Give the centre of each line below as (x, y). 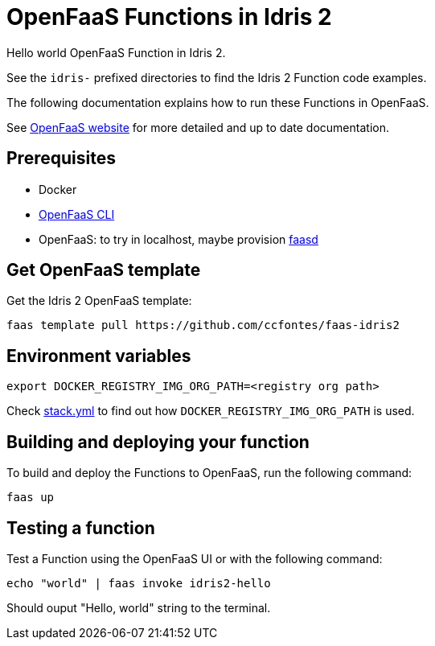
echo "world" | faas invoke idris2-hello (139, 583)
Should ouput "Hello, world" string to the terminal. (139, 607)
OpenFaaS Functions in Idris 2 (169, 17)
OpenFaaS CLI (77, 214)
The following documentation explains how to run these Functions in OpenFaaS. (218, 102)
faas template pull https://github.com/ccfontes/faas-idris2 (203, 325)
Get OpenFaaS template (104, 270)
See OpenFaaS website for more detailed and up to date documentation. (198, 127)
